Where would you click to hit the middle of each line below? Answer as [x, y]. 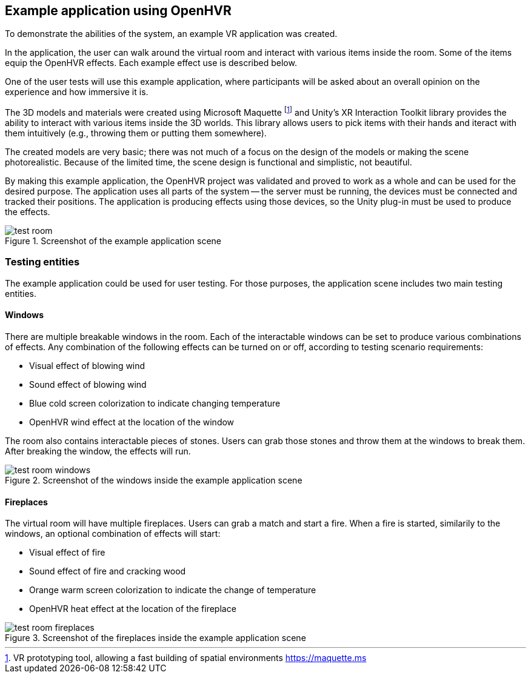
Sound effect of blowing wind [88, 385]
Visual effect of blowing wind [87, 366]
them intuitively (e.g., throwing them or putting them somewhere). [136, 133]
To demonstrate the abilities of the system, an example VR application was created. [171, 34]
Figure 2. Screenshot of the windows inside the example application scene [154, 480]
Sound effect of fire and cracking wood [108, 571]
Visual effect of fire [67, 553]
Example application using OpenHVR [118, 11]
